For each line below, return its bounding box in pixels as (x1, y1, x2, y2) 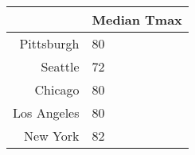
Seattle (41, 57, 80, 76)
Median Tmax (92, 10, 182, 29)
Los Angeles (13, 103, 80, 122)
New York (24, 126, 80, 145)
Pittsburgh (19, 34, 80, 52)
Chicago (34, 80, 80, 99)
